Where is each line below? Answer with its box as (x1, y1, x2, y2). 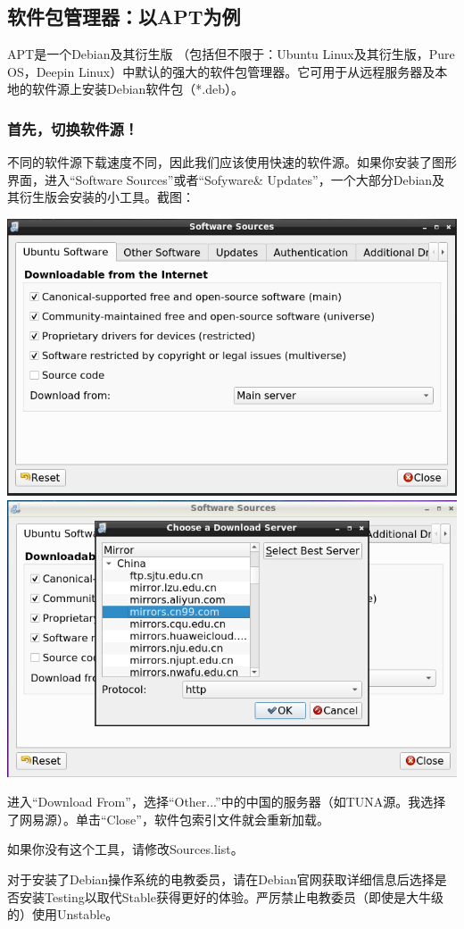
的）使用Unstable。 (7, 905, 119, 924)
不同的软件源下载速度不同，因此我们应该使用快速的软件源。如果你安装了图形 (7, 153, 457, 172)
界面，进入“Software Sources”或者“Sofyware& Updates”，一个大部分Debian (7, 170, 433, 188)
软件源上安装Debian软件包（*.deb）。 (31, 80, 244, 98)
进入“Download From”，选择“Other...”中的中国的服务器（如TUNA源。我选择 (7, 792, 446, 811)
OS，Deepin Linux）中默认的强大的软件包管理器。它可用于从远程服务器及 (7, 62, 435, 80)
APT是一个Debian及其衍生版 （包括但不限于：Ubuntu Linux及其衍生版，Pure (7, 45, 455, 63)
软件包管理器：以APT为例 (7, 3, 241, 30)
